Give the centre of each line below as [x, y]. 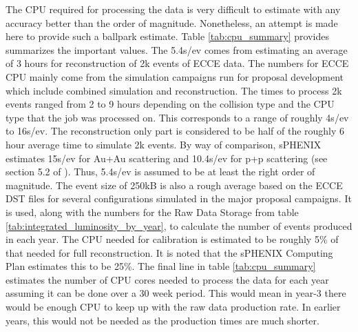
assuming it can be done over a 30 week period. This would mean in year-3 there [176, 293]
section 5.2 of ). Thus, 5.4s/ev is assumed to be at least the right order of [160, 172]
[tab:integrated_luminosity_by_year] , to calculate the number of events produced [179, 225]
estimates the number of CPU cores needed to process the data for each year [167, 279]
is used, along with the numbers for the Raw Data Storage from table [152, 212]
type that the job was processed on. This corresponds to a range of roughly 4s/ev [177, 117]
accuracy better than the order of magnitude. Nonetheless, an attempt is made [172, 22]
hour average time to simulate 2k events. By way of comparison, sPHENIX [164, 144]
